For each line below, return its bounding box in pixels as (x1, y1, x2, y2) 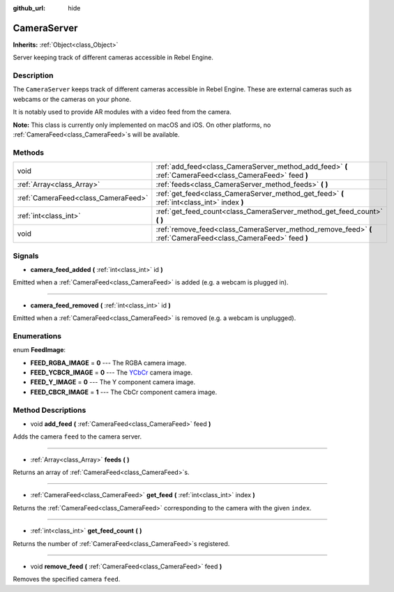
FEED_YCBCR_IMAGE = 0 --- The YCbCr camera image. (30, 368, 193, 377)
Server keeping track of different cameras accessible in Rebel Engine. (13, 53, 214, 62)
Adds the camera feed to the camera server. (13, 432, 142, 441)
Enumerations (13, 331, 62, 341)
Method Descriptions (13, 405, 86, 415)
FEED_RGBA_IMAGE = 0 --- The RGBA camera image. (30, 358, 187, 367)
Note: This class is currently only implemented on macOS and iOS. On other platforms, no (13, 121, 271, 129)
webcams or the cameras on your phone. (13, 95, 132, 103)
